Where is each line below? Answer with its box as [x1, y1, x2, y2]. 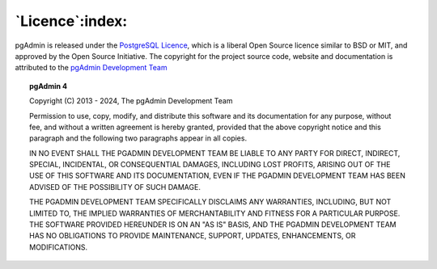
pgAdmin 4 [29, 81, 68, 90]
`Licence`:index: [15, 12, 128, 30]
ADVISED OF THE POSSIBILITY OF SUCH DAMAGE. [29, 182, 202, 191]
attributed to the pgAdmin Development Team [15, 63, 168, 73]
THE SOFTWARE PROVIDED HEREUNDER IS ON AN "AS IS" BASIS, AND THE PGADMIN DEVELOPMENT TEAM [29, 220, 397, 229]
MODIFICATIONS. [29, 242, 88, 252]
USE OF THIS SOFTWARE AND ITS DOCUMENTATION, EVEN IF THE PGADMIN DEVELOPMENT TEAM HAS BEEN [29, 170, 406, 181]
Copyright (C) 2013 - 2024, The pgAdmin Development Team [29, 96, 233, 106]
